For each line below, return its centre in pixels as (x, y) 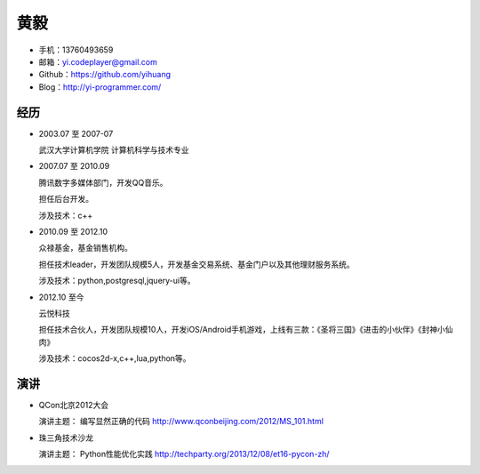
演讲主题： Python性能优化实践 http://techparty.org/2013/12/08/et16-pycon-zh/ (184, 454)
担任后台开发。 (66, 199)
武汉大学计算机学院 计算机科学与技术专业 (114, 150)
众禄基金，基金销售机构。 (85, 248)
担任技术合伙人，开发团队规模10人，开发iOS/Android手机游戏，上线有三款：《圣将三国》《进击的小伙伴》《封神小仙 (246, 330)
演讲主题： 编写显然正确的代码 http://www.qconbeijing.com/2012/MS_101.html (181, 422)
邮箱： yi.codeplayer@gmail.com (98, 61)
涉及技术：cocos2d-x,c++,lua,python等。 (115, 358)
